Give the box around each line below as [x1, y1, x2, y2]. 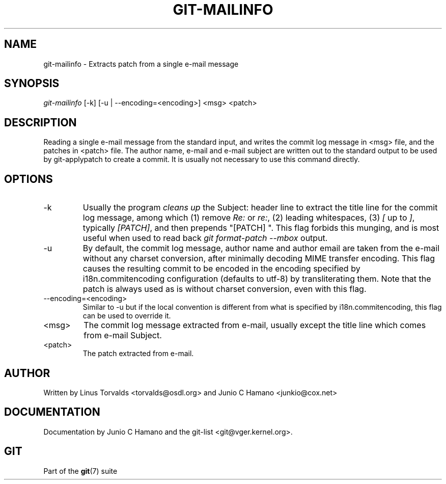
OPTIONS [4, 172, 53, 185]
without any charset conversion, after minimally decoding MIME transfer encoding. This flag [82, 253, 435, 264]
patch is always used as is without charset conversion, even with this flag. [82, 284, 367, 294]
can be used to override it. [82, 311, 171, 320]
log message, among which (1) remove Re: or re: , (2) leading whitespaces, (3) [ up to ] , [82, 212, 415, 223]
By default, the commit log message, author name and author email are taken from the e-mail [82, 243, 440, 254]
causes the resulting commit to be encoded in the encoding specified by [82, 263, 360, 274]
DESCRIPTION [4, 116, 77, 129]
